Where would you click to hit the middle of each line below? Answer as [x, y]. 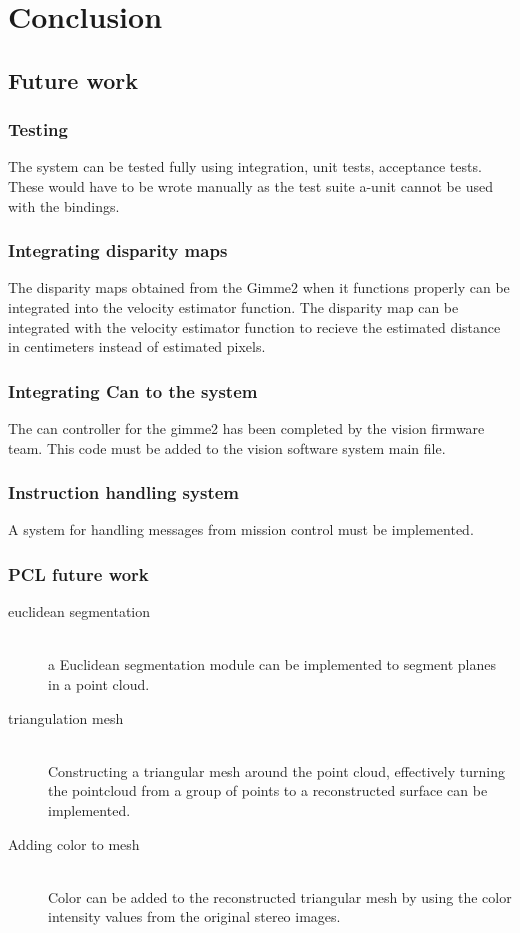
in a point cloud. [99, 683]
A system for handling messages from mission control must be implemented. [241, 529]
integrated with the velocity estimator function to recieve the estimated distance [254, 326]
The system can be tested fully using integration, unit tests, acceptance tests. [245, 166]
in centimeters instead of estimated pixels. [137, 346]
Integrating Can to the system [133, 390]
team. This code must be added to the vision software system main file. [227, 447]
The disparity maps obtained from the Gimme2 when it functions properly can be [259, 287]
